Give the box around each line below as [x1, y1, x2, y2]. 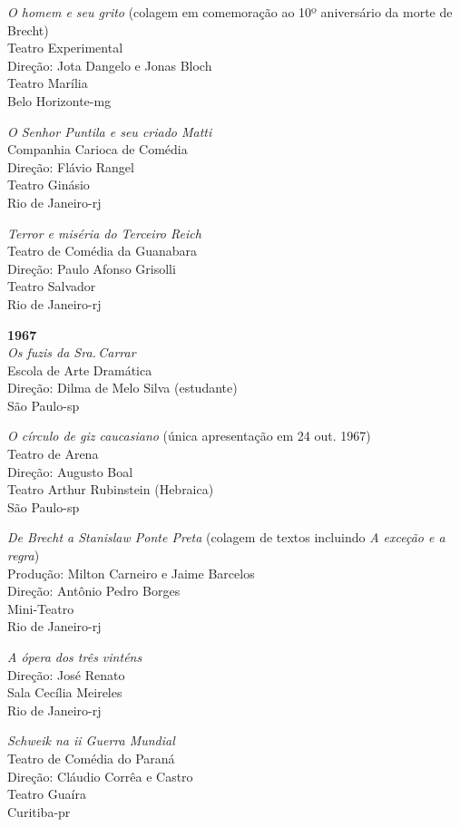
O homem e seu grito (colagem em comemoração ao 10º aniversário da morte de [7, 3, 453, 21]
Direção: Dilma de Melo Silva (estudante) [7, 378, 238, 397]
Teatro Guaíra [7, 784, 86, 803]
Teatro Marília [7, 73, 88, 92]
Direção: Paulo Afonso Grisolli [7, 258, 176, 277]
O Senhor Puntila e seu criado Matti [7, 122, 212, 141]
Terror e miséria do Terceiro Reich [7, 223, 201, 242]
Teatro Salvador [7, 277, 96, 296]
